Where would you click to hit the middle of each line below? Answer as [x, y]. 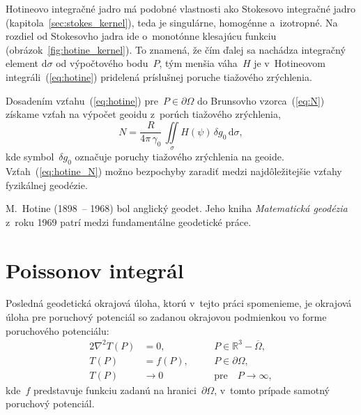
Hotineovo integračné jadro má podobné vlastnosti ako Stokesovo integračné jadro [181, 8]
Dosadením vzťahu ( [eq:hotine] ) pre [82, 100]
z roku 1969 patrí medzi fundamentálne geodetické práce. [129, 221]
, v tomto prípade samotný [272, 390]
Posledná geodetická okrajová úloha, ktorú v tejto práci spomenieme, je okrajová [179, 303]
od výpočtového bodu [102, 63]
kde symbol [30, 157]
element [22, 63]
